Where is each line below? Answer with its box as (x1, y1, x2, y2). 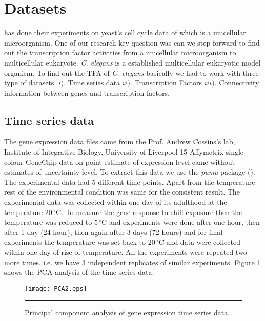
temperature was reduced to (4, 217, 92, 227)
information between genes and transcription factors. (4, 87, 170, 98)
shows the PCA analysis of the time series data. (4, 267, 154, 277)
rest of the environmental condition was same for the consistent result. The (4, 186, 240, 197)
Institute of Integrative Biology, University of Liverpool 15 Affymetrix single (4, 146, 244, 157)
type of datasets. (4, 77, 56, 88)
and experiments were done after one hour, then (109, 217, 260, 227)
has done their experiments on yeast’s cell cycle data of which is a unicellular (4, 27, 246, 38)
